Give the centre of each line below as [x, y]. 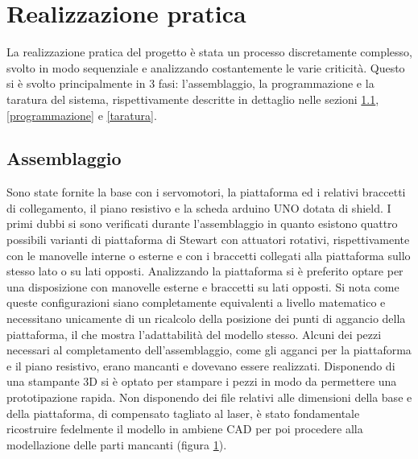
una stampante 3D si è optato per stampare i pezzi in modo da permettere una [202, 381]
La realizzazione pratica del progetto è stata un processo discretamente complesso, [209, 52]
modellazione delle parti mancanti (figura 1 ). [117, 444]
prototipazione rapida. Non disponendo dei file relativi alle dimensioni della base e [209, 397]
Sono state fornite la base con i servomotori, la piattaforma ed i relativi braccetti [206, 192]
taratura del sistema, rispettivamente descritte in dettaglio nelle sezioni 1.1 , [193, 99]
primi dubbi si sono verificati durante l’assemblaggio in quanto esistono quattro [202, 223]
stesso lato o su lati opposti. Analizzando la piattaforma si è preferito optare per [205, 271]
